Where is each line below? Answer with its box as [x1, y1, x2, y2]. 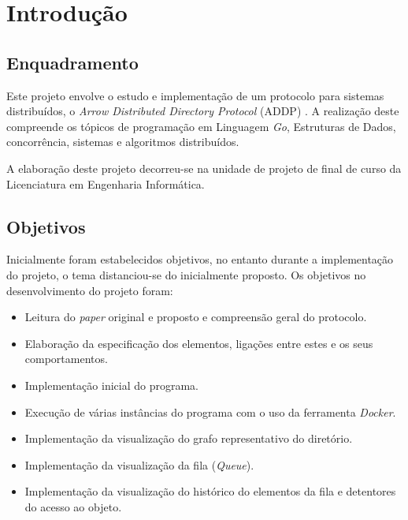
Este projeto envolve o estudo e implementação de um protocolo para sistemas [6, 87, 384, 103]
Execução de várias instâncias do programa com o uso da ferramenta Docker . [24, 403, 396, 420]
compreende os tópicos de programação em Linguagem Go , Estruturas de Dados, [6, 118, 396, 134]
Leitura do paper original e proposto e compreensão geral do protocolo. [24, 309, 367, 325]
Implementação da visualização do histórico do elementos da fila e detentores [24, 483, 396, 499]
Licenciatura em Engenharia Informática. [6, 175, 205, 192]
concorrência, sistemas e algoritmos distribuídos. [6, 133, 239, 150]
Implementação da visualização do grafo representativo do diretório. [24, 430, 353, 447]
